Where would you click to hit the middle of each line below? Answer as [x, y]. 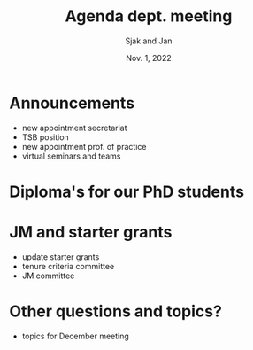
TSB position [45, 137]
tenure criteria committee [68, 266]
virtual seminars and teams [71, 156]
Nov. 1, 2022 [148, 58]
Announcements [72, 103]
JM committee [48, 276]
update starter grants [61, 257]
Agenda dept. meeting [149, 16]
